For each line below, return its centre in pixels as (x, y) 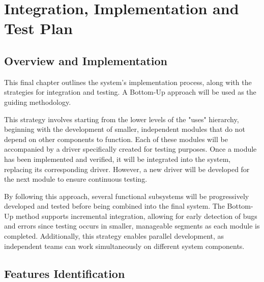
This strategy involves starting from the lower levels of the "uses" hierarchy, (122, 119)
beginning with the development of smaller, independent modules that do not (125, 129)
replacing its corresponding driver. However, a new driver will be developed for (127, 169)
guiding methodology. (38, 102)
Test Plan (38, 28)
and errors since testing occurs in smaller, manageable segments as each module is (132, 226)
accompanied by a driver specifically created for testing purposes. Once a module (130, 149)
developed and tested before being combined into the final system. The (114, 206)
